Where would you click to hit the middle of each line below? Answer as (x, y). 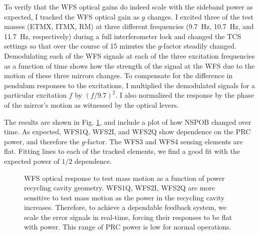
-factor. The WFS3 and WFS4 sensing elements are (164, 141)
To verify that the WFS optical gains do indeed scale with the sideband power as (128, 7)
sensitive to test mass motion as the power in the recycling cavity (124, 197)
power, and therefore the (42, 141)
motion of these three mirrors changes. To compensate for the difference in (118, 75)
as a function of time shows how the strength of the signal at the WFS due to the (129, 65)
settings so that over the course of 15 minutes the (80, 46)
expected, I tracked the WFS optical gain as (72, 16)
